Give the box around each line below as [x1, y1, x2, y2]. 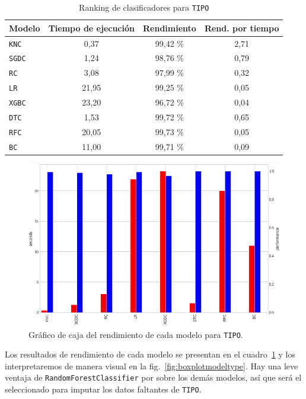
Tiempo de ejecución [48, 21, 135, 34]
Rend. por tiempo [204, 21, 279, 34]
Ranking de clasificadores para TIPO [79, 1, 209, 13]
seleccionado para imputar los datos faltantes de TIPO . [5, 383, 202, 395]
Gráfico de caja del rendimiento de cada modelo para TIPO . [28, 328, 243, 340]
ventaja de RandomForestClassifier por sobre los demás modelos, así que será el [5, 371, 302, 384]
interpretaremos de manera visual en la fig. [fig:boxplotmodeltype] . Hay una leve [5, 359, 298, 372]
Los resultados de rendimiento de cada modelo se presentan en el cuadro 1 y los [5, 348, 295, 360]
